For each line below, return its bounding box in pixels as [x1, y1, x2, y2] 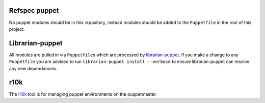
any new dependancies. [9, 65, 57, 71]
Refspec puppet [9, 6, 59, 15]
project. [9, 26, 25, 32]
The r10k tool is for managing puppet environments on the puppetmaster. [9, 91, 157, 97]
